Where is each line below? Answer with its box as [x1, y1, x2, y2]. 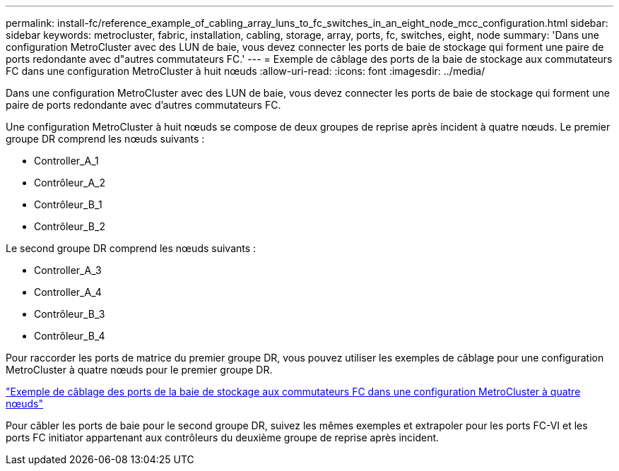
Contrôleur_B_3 [34, 308, 105, 320]
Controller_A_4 [34, 286, 102, 298]
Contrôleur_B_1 [34, 198, 102, 210]
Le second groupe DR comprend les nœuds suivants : [6, 242, 257, 254]
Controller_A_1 [34, 155, 99, 167]
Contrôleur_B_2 [34, 220, 105, 232]
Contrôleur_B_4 [34, 330, 105, 342]
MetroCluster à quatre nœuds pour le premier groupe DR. [6, 364, 273, 376]
